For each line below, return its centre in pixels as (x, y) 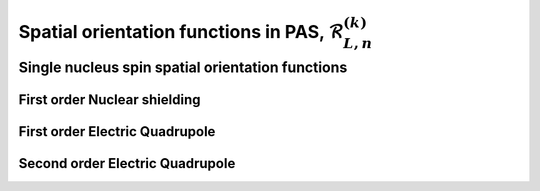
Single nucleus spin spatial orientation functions (183, 67)
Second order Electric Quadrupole (127, 163)
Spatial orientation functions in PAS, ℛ (181, 31)
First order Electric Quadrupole (117, 131)
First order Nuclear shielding (109, 100)
